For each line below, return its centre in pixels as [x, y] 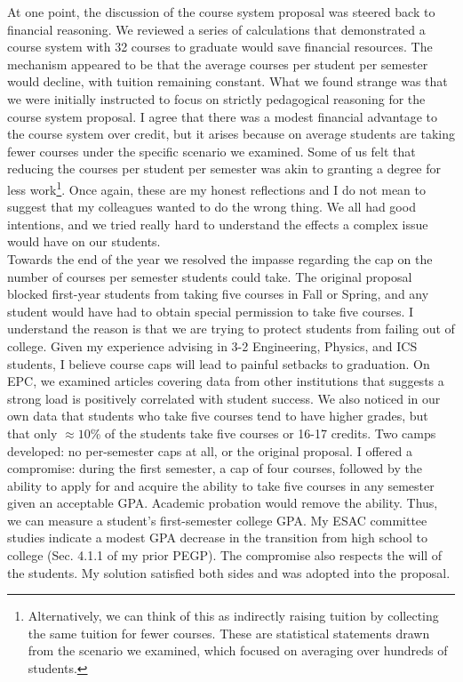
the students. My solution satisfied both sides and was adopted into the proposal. [229, 572]
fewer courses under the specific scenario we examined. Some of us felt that [212, 151]
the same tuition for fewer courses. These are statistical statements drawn [229, 633]
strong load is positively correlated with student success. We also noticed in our [224, 398]
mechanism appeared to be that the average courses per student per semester [218, 64]
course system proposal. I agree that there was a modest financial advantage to [222, 116]
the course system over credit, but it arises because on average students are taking [231, 134]
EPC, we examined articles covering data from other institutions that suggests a [226, 381]
